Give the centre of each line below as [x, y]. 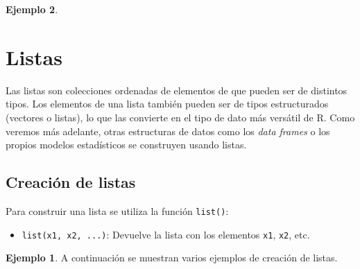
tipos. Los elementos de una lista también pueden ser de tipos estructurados [167, 104]
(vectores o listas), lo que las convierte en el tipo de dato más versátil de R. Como [180, 117]
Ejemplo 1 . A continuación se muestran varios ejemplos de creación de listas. [172, 258]
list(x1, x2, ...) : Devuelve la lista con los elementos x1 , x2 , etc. [166, 234]
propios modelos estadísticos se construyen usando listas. [126, 145]
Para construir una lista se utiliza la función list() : [117, 210]
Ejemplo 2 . [32, 9]
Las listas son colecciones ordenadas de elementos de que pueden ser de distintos [177, 90]
